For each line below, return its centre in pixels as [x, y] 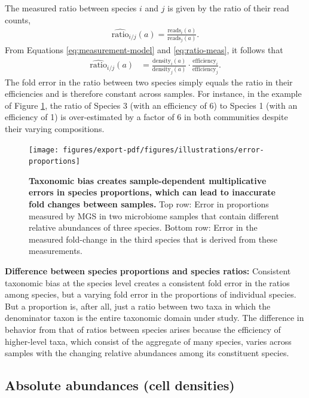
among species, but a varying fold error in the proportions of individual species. [151, 294]
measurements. [56, 251]
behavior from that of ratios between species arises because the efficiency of [143, 329]
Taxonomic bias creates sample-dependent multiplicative [148, 180]
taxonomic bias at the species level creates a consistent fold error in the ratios [147, 282]
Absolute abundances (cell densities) [120, 385]
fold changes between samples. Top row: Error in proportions [149, 204]
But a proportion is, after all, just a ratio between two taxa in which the [138, 306]
